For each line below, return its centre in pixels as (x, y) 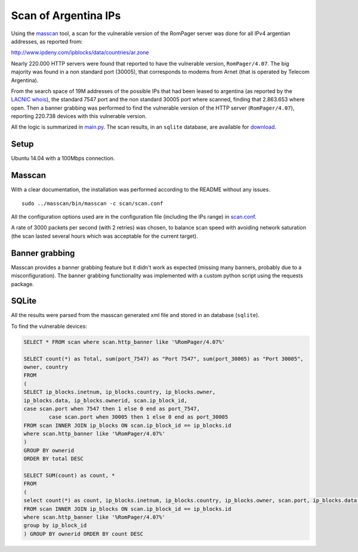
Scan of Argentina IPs (66, 15)
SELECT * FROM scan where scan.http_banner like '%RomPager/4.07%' (124, 342)
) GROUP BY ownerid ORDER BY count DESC (83, 534)
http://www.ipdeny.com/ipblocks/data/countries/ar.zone (80, 52)
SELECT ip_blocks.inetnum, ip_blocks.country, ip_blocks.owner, (120, 392)
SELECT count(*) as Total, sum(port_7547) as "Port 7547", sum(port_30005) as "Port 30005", (163, 359)
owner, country (46, 367)
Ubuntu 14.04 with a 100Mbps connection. (63, 159)
